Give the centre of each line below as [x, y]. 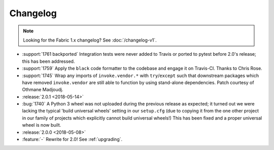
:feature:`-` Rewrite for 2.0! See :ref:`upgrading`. [72, 139]
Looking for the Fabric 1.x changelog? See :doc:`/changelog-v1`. [90, 40]
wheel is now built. [42, 125]
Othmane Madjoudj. [43, 90]
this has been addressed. [48, 61]
